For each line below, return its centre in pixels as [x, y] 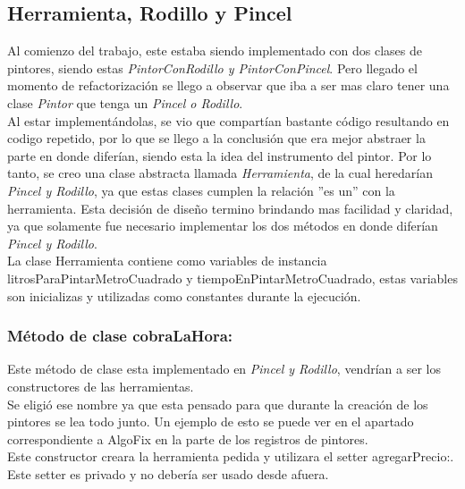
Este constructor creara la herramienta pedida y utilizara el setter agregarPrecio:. [231, 456]
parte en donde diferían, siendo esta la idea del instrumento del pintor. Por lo [220, 155]
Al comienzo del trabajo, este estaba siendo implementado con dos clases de [215, 51]
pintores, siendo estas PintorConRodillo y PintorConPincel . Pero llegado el [212, 67]
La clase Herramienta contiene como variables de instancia [167, 261]
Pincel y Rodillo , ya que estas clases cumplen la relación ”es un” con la [201, 190]
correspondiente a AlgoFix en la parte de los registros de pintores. [188, 438]
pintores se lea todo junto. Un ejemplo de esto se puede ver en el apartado [211, 422]
